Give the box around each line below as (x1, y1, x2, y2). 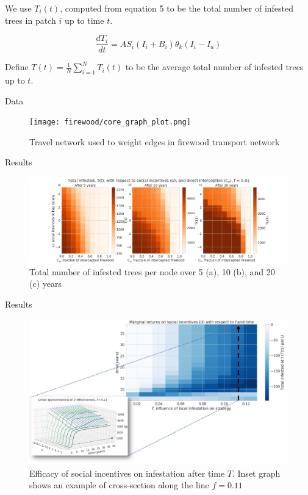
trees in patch (5, 13, 56, 26)
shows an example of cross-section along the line (29, 479, 209, 491)
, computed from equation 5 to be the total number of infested (60, 2, 294, 14)
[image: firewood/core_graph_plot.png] (29, 118, 191, 127)
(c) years (29, 277, 62, 290)
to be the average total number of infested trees (125, 60, 304, 73)
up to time (64, 13, 104, 26)
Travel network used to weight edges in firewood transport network (29, 135, 280, 148)
